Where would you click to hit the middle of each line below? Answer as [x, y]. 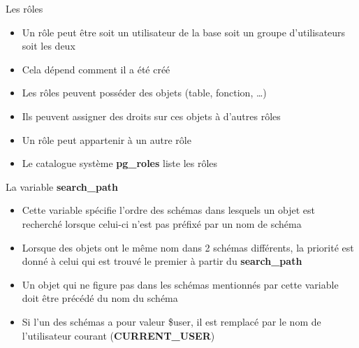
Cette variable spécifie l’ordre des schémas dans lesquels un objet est [168, 210]
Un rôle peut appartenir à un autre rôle [107, 139]
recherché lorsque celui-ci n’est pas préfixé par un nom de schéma [162, 223]
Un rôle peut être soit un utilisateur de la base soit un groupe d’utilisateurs [184, 32]
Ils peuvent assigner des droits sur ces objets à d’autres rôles [151, 116]
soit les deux [49, 46]
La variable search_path [62, 186]
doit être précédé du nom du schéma [100, 298]
